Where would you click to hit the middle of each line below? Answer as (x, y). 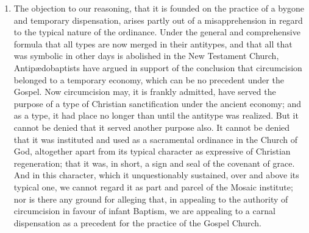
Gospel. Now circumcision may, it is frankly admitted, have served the (145, 92)
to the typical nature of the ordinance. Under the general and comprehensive (157, 32)
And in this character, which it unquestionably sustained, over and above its (156, 175)
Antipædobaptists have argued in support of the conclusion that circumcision (158, 67)
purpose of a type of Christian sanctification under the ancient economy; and (158, 103)
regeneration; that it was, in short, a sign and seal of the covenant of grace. (154, 163)
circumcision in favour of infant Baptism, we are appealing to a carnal (144, 211)
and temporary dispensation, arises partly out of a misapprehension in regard (158, 20)
